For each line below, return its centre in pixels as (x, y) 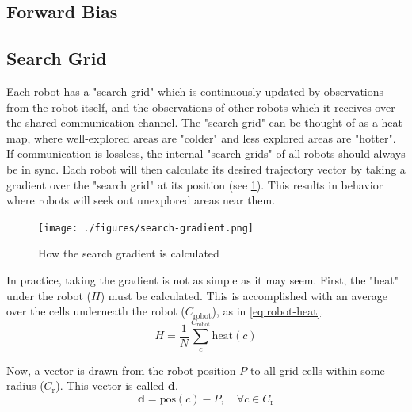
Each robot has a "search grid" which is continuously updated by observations (195, 91)
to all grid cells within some (317, 370)
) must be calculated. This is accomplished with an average (244, 295)
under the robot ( (49, 295)
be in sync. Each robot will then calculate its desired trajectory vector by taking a (206, 168)
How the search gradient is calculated (129, 253)
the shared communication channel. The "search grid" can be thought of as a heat (205, 122)
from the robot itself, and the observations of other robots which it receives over (201, 107)
